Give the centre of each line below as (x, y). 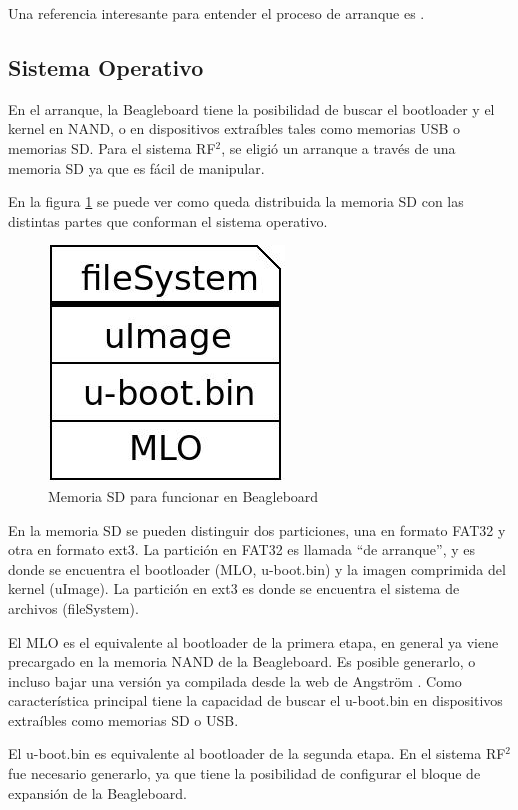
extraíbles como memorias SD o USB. (123, 719)
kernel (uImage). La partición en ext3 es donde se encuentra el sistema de (234, 588)
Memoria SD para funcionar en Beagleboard (183, 495)
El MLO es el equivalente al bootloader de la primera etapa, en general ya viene (253, 641)
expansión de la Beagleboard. (97, 792)
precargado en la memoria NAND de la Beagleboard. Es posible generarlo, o (242, 661)
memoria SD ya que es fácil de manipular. (136, 167)
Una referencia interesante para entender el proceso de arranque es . (216, 13)
